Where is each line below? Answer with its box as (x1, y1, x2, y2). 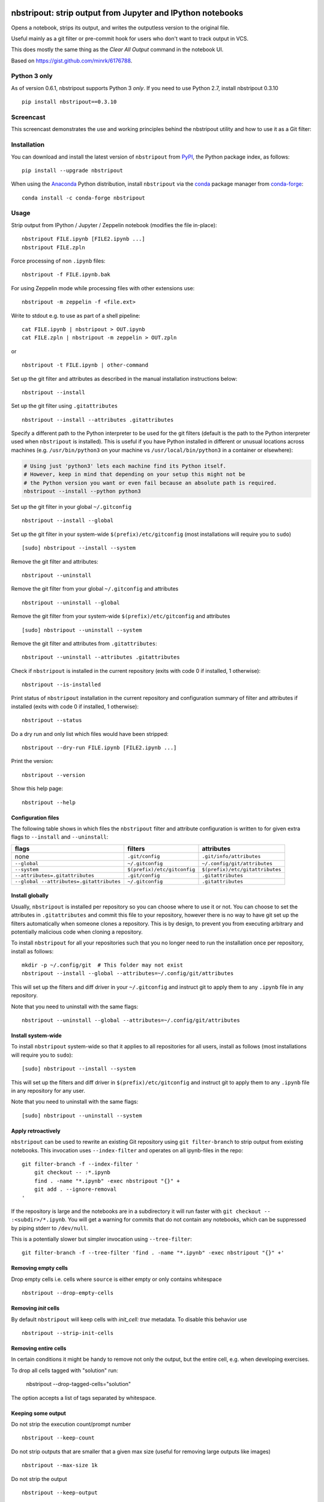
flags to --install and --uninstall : (11, 833, 109, 841)
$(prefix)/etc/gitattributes (202, 866, 281, 872)
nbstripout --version (22, 771, 85, 778)
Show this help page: (11, 785, 64, 792)
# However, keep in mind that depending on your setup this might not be (23, 471, 245, 478)
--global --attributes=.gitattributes (14, 878, 121, 884)
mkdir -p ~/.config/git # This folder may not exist (22, 962, 183, 968)
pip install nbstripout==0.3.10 (22, 99, 117, 105)
